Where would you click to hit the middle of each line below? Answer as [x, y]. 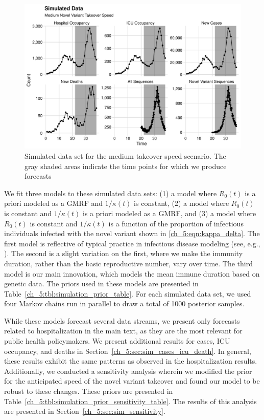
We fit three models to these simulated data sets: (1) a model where [111, 193]
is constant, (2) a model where [182, 203]
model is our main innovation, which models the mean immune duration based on [132, 273]
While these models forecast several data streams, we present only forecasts [122, 320]
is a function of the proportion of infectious [176, 223]
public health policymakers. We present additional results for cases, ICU [117, 341]
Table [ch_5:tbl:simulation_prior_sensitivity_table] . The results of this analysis [130, 401]
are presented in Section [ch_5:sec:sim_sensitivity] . [85, 411]
